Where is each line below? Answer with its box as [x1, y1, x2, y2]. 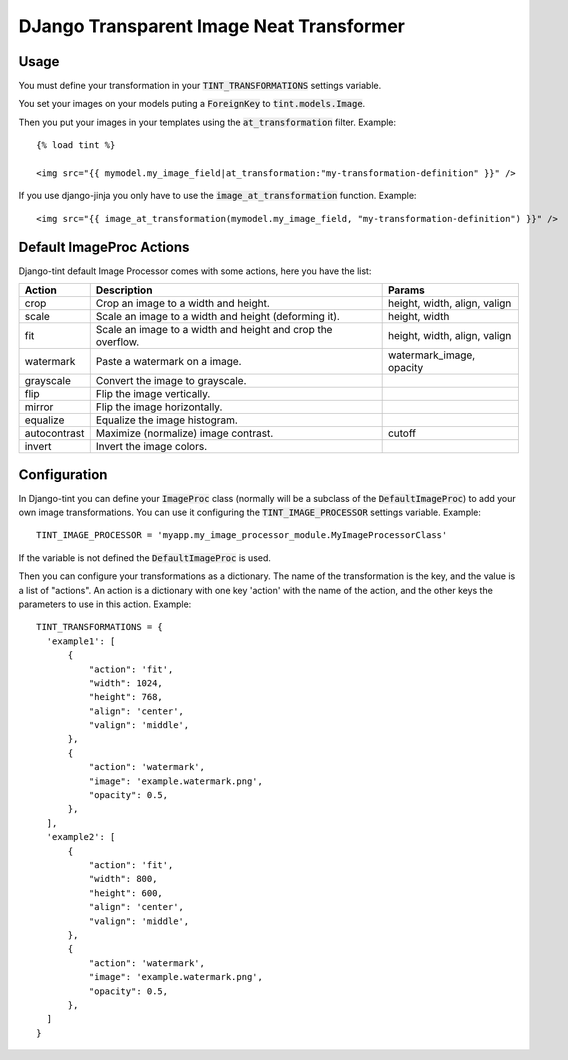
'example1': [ [46, 635, 116, 647]
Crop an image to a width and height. [95, 296, 270, 310]
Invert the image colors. [95, 440, 208, 454]
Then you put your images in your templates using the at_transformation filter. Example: [18, 116, 397, 128]
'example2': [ [46, 831, 116, 843]
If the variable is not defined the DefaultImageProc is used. [18, 551, 272, 564]
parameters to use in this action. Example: [18, 598, 192, 610]
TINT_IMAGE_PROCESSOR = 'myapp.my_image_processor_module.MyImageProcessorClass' [36, 530, 448, 541]
